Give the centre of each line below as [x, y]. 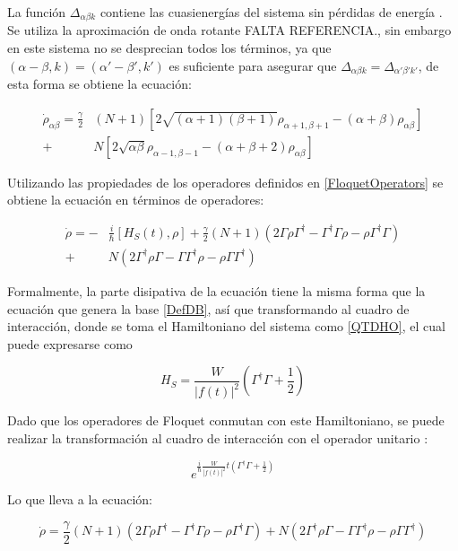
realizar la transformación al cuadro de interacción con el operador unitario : [218, 437]
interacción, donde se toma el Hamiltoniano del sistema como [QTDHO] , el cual [226, 326]
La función [37, 12]
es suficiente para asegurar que [253, 65]
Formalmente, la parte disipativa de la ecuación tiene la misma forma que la [216, 291]
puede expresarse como [70, 343]
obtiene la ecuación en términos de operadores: [136, 200]
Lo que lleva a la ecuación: [80, 499]
